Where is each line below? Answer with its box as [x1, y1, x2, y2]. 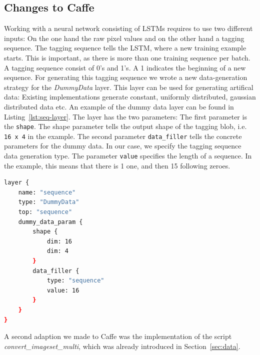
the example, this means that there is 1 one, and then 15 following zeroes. [4, 160, 230, 170]
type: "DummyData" [18, 198, 79, 206]
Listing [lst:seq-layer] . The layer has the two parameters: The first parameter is [4, 111, 247, 121]
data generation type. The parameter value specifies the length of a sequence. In [4, 150, 252, 161]
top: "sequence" [18, 208, 72, 216]
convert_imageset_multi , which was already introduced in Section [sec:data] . [4, 340, 240, 351]
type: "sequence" [46, 277, 104, 284]
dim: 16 [46, 237, 72, 245]
